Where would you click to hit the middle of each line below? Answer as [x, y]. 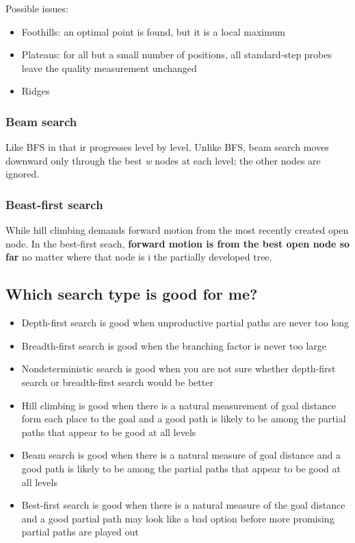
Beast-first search [54, 204]
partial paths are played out [80, 532]
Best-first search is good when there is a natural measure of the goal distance [183, 505]
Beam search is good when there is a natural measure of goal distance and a [181, 455]
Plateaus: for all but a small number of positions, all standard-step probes [177, 55]
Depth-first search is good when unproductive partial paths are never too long [185, 323]
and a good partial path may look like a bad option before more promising [178, 518]
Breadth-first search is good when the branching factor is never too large [174, 345]
